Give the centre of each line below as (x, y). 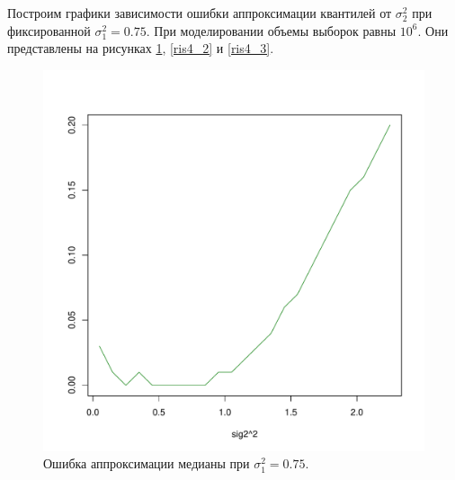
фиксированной (49, 30)
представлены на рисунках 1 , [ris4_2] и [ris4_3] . (141, 48)
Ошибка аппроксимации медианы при (147, 463)
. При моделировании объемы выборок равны (271, 30)
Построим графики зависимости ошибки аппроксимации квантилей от (200, 13)
